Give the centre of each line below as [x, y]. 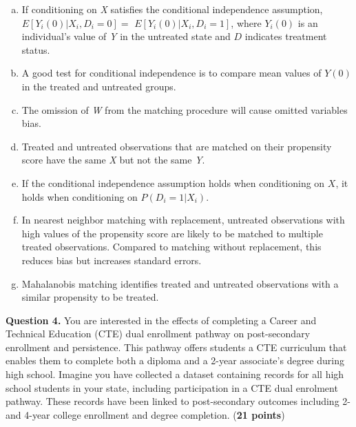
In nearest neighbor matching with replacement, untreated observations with [183, 220]
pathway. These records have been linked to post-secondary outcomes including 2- [178, 401]
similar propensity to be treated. [90, 297]
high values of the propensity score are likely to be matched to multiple [172, 233]
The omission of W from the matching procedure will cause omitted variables [185, 109]
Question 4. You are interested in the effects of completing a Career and [161, 320]
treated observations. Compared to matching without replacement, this [171, 247]
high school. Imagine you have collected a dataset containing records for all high [175, 374]
